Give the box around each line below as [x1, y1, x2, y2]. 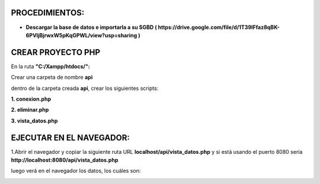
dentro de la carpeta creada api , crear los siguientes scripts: [11, 85, 159, 92]
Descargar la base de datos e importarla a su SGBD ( [25, 24, 157, 31]
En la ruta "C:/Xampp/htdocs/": [11, 63, 90, 70]
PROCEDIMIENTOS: [11, 8, 85, 18]
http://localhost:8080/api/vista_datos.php [11, 157, 119, 164]
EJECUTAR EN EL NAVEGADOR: [11, 133, 130, 143]
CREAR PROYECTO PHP [11, 47, 101, 57]
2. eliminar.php [11, 106, 49, 114]
